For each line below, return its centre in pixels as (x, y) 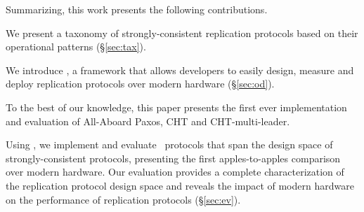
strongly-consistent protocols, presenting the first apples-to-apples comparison (173, 158)
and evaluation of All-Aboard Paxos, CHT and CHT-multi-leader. (148, 121)
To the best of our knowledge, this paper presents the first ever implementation (176, 107)
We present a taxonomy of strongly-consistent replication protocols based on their (182, 33)
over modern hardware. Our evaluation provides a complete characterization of (175, 172)
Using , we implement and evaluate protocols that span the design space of (169, 144)
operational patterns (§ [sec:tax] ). (76, 47)
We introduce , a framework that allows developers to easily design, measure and (180, 70)
